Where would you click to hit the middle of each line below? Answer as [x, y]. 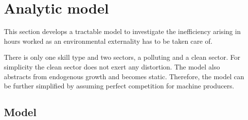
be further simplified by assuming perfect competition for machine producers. [119, 86]
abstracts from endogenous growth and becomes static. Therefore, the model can [124, 76]
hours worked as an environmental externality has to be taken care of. [108, 41]
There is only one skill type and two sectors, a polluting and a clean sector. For [122, 57]
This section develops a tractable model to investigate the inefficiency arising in [122, 31]
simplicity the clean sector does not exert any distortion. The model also [112, 66]
